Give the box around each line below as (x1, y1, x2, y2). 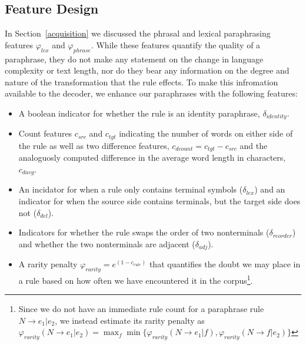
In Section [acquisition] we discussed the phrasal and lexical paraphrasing (5, 27, 271, 39)
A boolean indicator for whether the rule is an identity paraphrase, (18, 107, 260, 119)
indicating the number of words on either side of (119, 127, 293, 140)
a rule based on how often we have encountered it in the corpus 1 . (18, 273, 253, 286)
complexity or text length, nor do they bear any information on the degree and (5, 64, 290, 77)
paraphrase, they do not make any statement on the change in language (5, 52, 264, 65)
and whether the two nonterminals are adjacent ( (18, 237, 195, 250)
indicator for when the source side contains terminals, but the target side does (18, 194, 301, 207)
